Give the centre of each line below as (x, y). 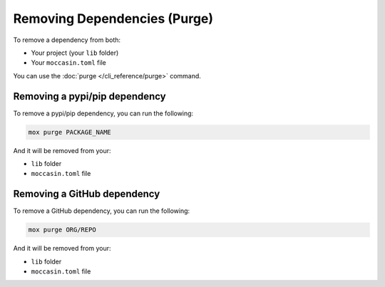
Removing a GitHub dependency (87, 194)
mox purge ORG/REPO (62, 230)
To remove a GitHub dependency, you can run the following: (102, 211)
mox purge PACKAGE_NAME (70, 132)
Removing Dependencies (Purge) (113, 19)
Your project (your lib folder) (75, 53)
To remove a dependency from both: (67, 40)
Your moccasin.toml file (68, 63)
